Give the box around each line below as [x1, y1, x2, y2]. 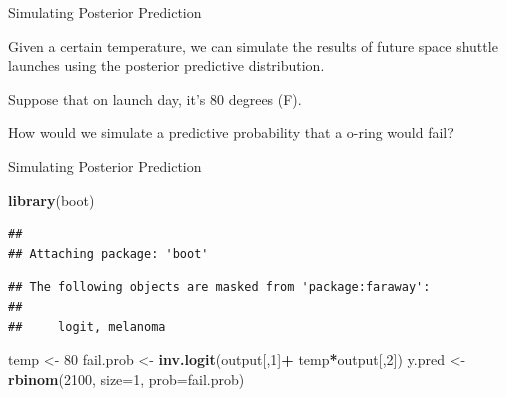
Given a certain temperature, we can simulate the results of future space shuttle [8, 35, 498, 56]
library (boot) [8, 189, 95, 210]
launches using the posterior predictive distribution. [8, 55, 325, 76]
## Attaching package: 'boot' [8, 246, 209, 261]
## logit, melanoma [8, 319, 166, 334]
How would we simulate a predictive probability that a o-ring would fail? [8, 122, 454, 143]
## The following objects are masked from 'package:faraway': [8, 280, 431, 295]
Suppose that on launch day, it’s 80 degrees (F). [8, 88, 302, 109]
